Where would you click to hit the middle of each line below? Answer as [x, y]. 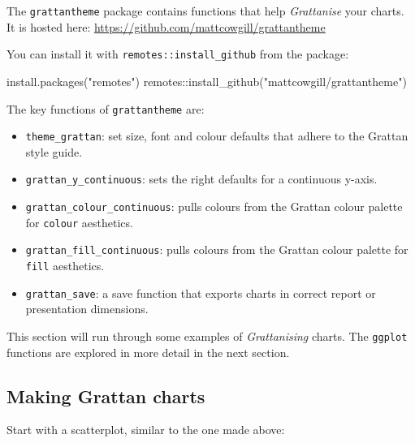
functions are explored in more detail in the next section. [148, 352]
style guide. [54, 151]
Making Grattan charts [106, 396]
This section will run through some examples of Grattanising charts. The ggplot [207, 335]
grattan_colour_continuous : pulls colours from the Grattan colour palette [214, 206]
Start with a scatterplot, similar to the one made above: [146, 430]
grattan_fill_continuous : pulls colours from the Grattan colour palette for [217, 249]
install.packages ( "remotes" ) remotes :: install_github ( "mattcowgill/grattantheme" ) [207, 81]
